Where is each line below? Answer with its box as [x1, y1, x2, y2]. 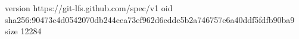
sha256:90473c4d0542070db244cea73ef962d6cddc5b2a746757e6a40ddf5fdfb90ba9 [5, 13, 295, 25]
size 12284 [5, 25, 42, 37]
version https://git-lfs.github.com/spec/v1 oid [5, 2, 173, 14]
